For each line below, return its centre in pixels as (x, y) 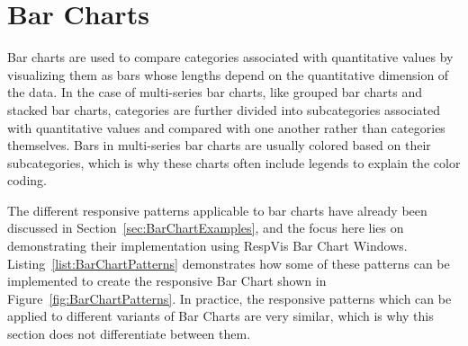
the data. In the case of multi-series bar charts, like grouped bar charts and (215, 92)
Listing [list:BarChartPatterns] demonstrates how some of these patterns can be (229, 263)
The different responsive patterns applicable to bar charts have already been (217, 210)
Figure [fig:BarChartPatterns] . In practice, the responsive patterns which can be (229, 298)
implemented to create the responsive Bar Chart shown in (167, 281)
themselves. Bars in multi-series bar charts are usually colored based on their (219, 145)
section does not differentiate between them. (129, 334)
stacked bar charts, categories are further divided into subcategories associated (224, 109)
